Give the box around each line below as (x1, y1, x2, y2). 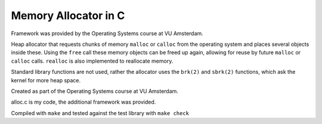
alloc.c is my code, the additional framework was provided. (11, 98, 156, 106)
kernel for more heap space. (11, 76, 81, 83)
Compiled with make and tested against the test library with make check (11, 109, 190, 116)
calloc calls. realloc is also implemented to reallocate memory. (11, 57, 174, 64)
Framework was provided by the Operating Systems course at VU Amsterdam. (11, 30, 204, 37)
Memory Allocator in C (11, 9, 125, 22)
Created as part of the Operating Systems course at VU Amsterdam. (11, 87, 179, 95)
